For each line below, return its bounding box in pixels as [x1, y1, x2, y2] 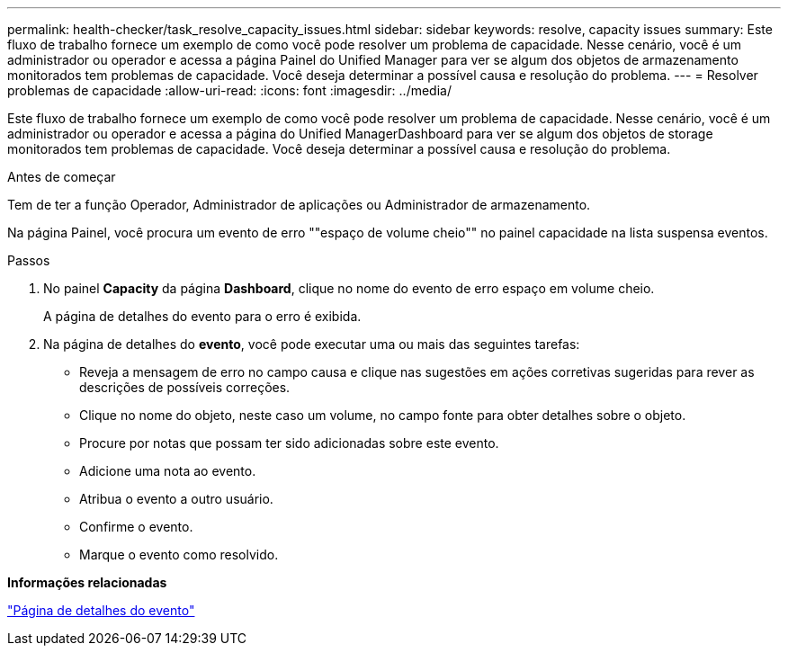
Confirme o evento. [79, 519, 193, 534]
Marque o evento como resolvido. [79, 547, 279, 562]
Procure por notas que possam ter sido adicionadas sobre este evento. [79, 435, 499, 451]
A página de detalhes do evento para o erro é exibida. [43, 309, 362, 324]
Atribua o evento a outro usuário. [79, 491, 273, 506]
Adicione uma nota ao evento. [79, 463, 256, 479]
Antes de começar [7, 169, 116, 184]
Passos [7, 253, 50, 268]
